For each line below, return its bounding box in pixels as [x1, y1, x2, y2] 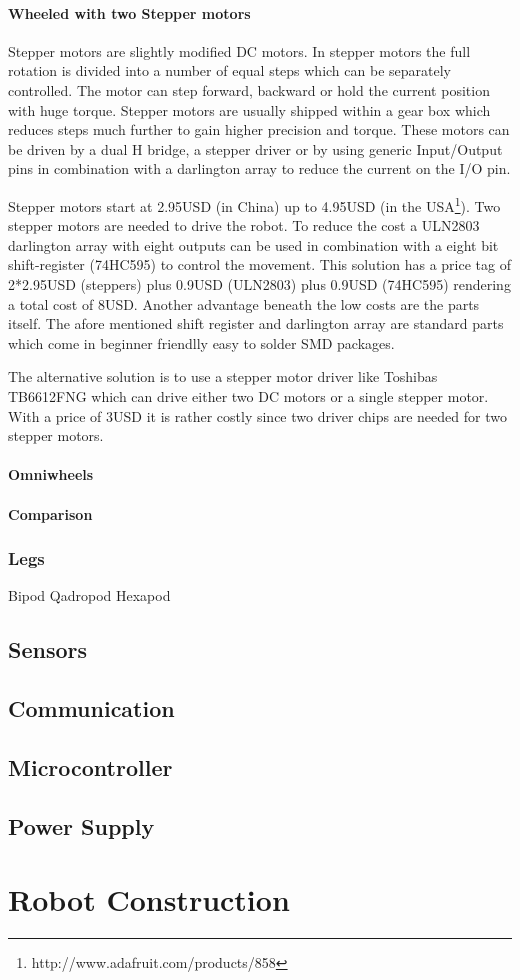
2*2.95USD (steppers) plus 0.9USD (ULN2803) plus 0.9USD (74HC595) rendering [8, 273, 511, 294]
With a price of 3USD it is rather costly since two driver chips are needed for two [8, 405, 507, 426]
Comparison [8, 503, 93, 524]
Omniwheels [8, 464, 94, 485]
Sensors [8, 634, 88, 665]
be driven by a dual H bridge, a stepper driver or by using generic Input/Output [8, 138, 503, 159]
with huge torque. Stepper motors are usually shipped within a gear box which [8, 99, 491, 120]
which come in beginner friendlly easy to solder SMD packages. [8, 332, 395, 353]
